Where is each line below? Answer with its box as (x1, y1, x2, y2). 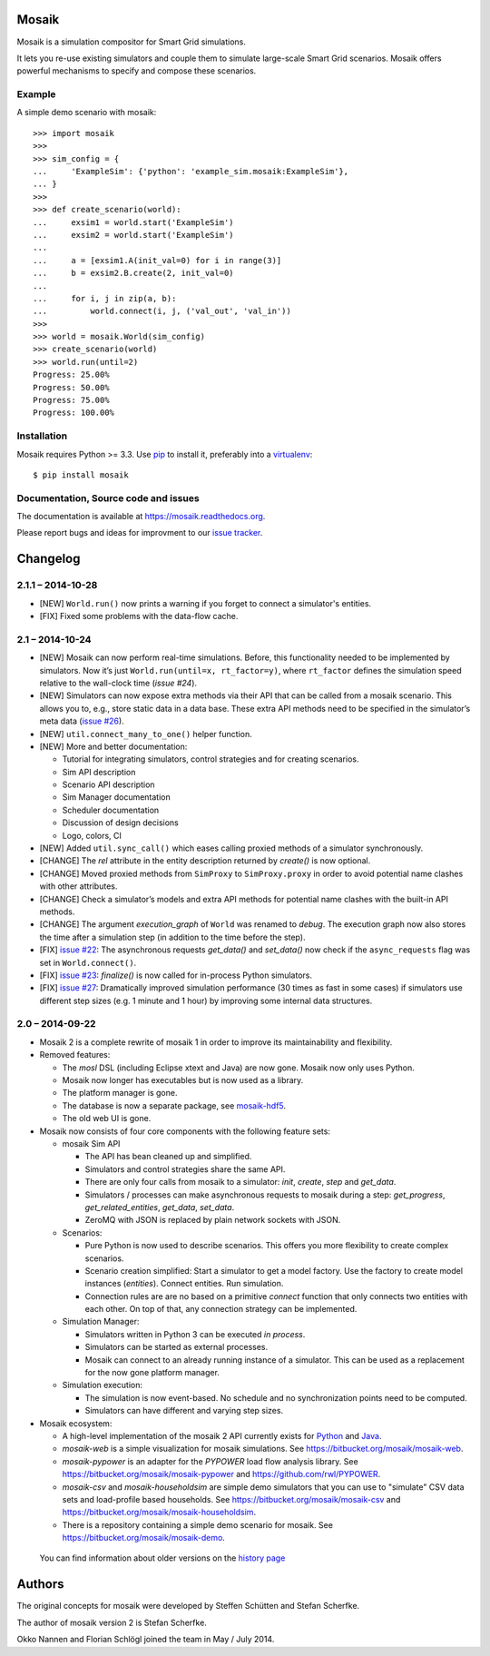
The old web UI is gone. (62, 1113, 152, 1124)
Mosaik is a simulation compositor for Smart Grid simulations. (16, 36, 247, 47)
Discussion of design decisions (62, 817, 179, 828)
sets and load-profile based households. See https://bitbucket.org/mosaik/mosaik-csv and (62, 1493, 401, 1504)
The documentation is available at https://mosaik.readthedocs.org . (16, 511, 266, 522)
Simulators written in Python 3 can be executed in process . (84, 1328, 306, 1339)
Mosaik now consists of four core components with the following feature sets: (39, 1126, 331, 1137)
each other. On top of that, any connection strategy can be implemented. (84, 1304, 358, 1315)
